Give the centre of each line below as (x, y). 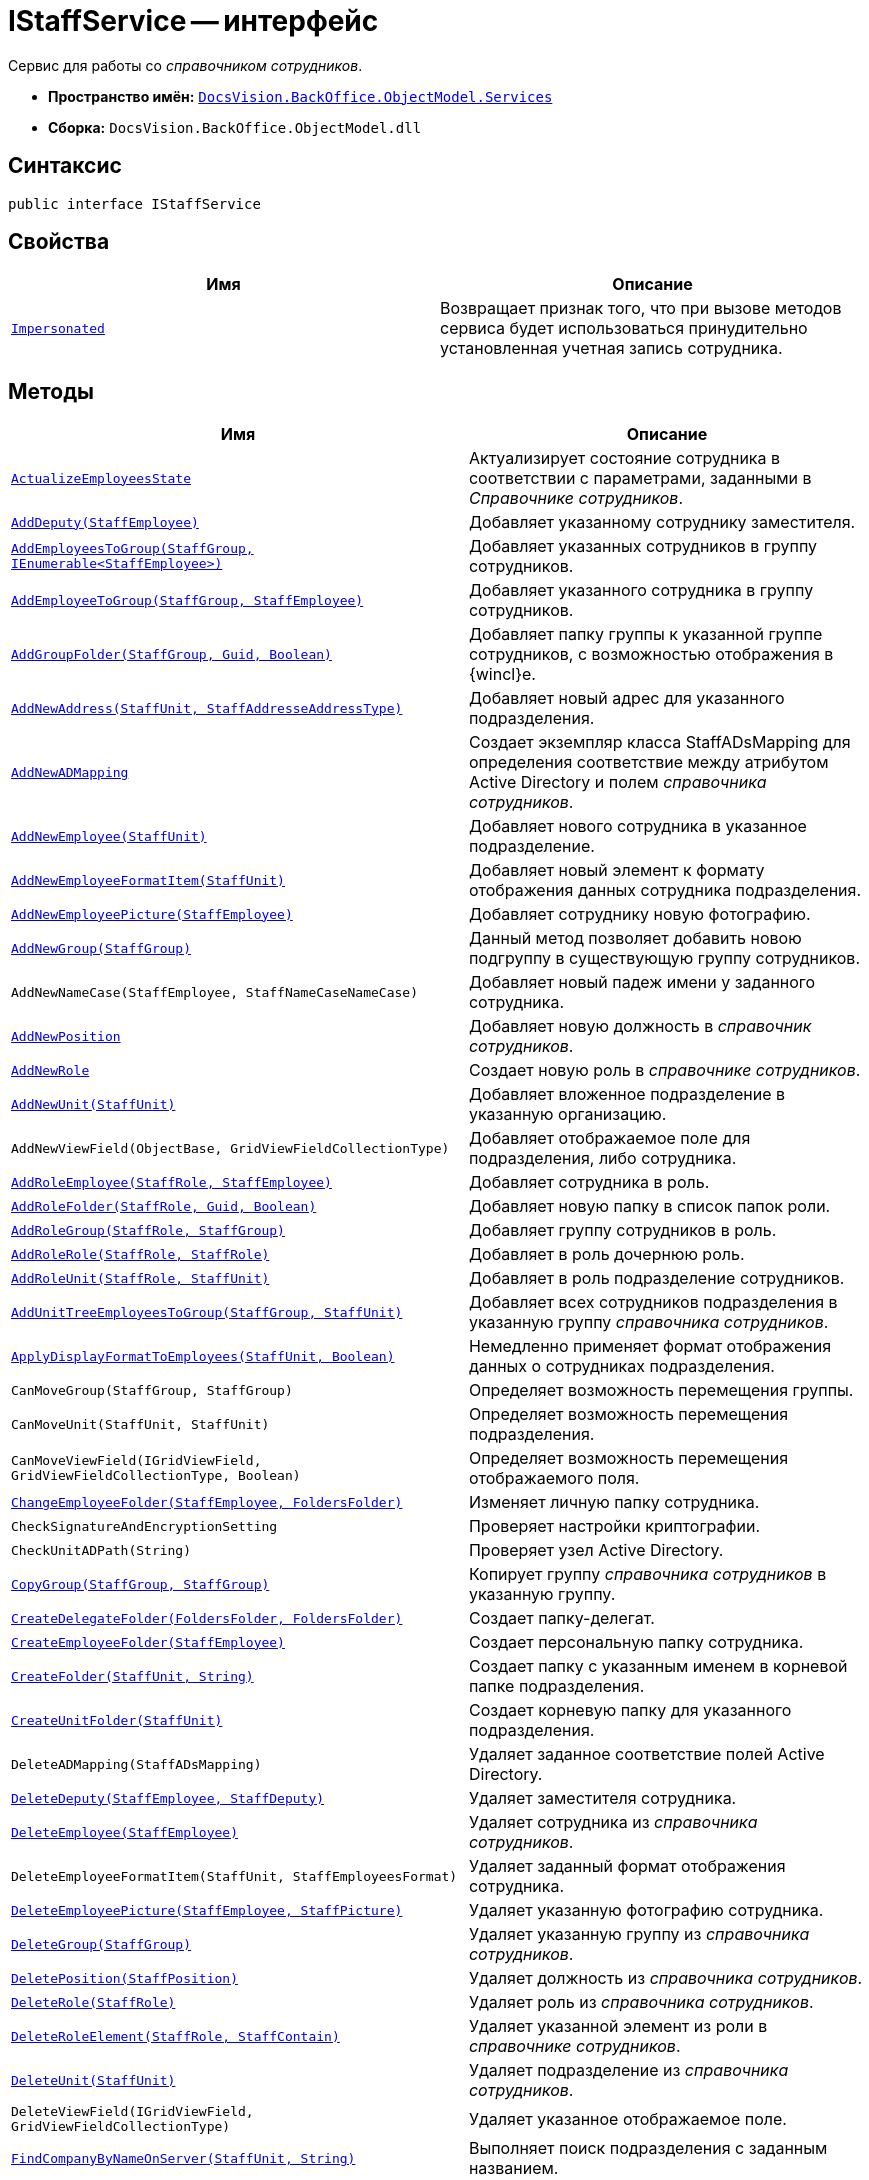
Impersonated (58, 328)
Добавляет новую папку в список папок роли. (649, 1206)
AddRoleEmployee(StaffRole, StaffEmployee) (171, 1182)
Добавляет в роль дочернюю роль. (606, 1254)
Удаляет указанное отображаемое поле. (627, 2119)
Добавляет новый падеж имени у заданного (642, 982)
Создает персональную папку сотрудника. (636, 1642)
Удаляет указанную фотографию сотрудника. (646, 1910)
